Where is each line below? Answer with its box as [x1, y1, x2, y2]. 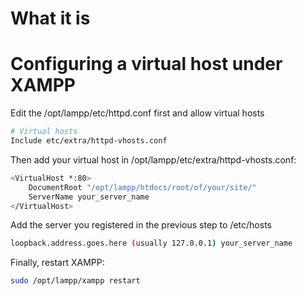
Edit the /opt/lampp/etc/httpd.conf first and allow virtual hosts [10, 107, 265, 119]
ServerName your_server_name [28, 192, 150, 202]
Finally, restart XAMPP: [10, 257, 105, 269]
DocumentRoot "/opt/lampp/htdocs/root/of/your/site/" [28, 182, 257, 192]
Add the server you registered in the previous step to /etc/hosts [10, 219, 272, 231]
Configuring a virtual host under [10, 53, 283, 76]
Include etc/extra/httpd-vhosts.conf [10, 136, 168, 146]
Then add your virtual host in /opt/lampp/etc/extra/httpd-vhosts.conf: [10, 153, 297, 166]
